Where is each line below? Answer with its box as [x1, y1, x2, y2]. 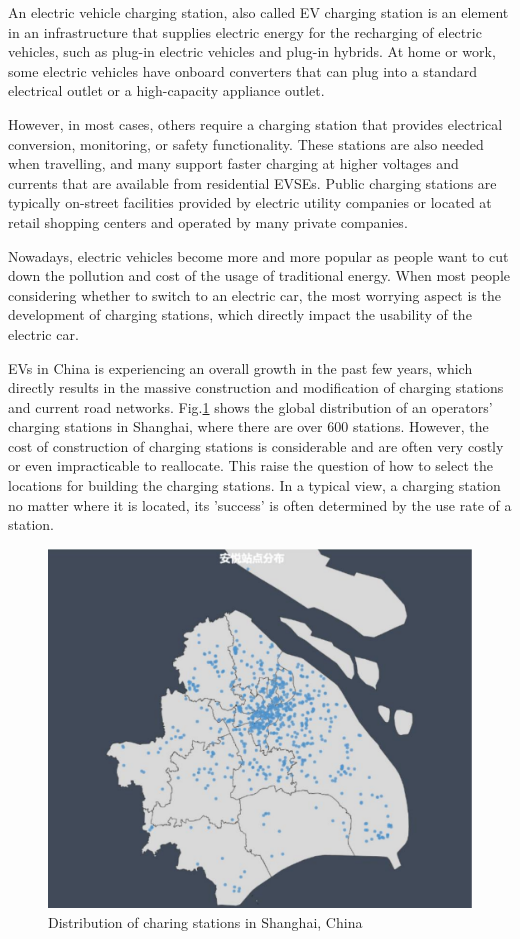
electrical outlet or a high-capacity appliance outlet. [8, 80, 325, 101]
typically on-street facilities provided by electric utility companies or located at [8, 192, 492, 213]
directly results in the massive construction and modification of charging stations [8, 377, 504, 398]
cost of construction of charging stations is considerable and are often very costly [8, 435, 504, 456]
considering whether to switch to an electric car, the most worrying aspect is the [8, 284, 501, 305]
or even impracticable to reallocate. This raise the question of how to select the [8, 455, 493, 476]
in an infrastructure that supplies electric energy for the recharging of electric [8, 21, 482, 42]
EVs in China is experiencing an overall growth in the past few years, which [8, 357, 473, 378]
